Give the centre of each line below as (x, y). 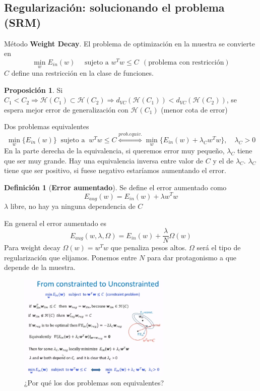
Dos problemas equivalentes (47, 126)
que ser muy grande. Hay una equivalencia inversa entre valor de (104, 160)
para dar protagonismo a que (192, 257)
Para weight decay (32, 247)
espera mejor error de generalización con (66, 109)
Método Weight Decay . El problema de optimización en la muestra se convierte (129, 43)
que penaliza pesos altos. (149, 247)
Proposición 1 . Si (34, 90)
